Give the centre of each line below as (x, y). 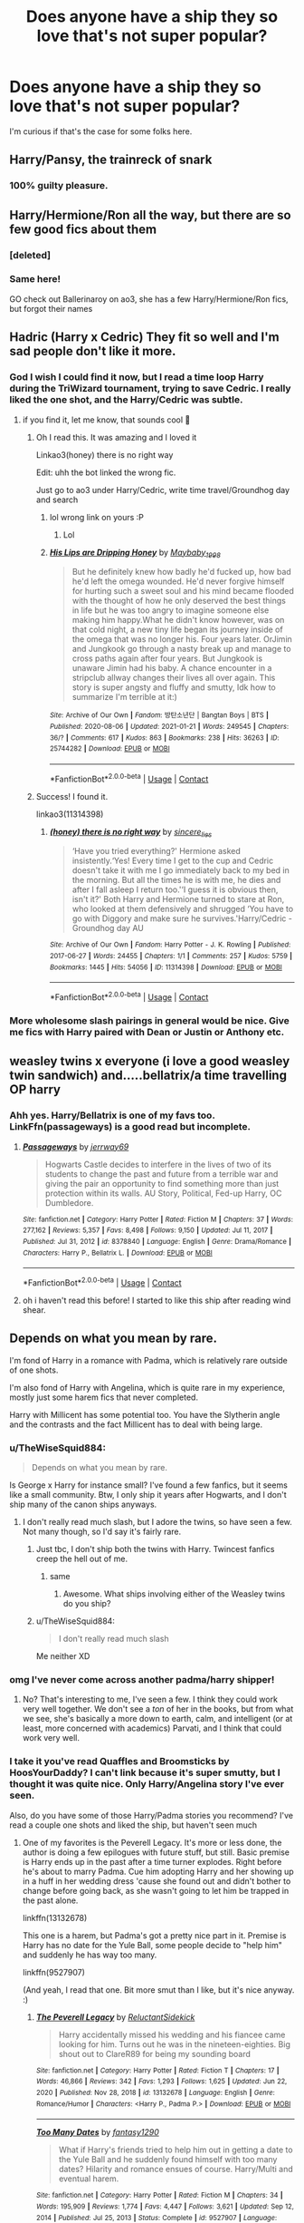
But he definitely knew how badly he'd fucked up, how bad (181, 572)
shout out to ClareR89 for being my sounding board (155, 2053)
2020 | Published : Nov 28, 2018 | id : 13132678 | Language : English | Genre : (156, 2092)
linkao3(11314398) (70, 814)
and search (57, 500)
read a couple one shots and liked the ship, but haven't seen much (133, 1825)
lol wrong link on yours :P (97, 517)
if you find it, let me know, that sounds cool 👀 (106, 420)
